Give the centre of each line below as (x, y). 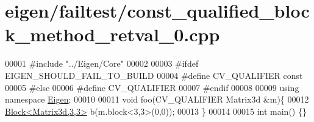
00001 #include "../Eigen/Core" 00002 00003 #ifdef (102, 63)
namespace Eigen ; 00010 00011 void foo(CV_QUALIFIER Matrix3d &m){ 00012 (157, 99)
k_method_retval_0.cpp (112, 34)
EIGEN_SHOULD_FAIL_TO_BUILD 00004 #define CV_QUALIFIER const (154, 75)
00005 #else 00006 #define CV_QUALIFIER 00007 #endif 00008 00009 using (152, 87)
